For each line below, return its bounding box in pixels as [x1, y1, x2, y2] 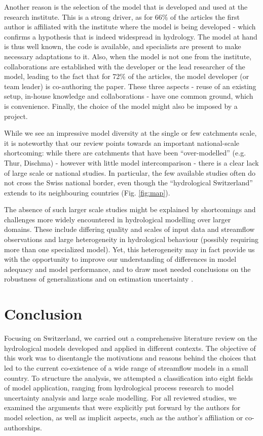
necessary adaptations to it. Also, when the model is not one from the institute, [4, 51, 252, 61]
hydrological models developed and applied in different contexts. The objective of [4, 342, 256, 353]
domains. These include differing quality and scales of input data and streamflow [4, 224, 255, 234]
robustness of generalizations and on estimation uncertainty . [4, 273, 194, 284]
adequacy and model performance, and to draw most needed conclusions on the [4, 263, 251, 274]
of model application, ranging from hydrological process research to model [4, 382, 234, 393]
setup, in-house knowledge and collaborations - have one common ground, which [4, 91, 253, 101]
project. [4, 110, 28, 121]
